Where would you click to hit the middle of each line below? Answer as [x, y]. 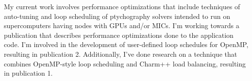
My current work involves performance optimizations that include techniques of [122, 6]
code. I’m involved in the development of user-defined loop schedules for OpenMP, [126, 44]
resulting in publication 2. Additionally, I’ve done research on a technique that [121, 54]
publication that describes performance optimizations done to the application [119, 35]
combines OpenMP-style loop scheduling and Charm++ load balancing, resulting [125, 63]
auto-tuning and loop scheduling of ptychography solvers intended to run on [117, 16]
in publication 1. [28, 73]
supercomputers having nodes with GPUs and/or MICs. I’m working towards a [122, 25]
